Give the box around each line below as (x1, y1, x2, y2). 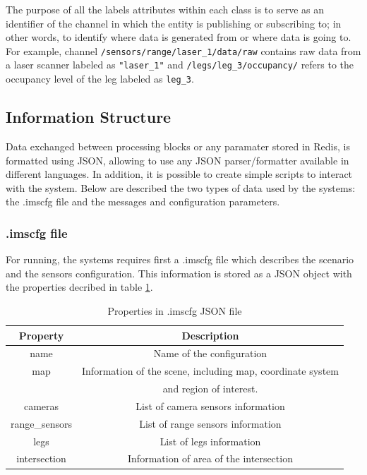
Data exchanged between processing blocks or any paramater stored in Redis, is (6, 138, 350, 153)
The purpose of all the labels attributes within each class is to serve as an (6, 2, 325, 16)
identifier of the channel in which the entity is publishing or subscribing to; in (6, 16, 342, 30)
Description (181, 327, 239, 342)
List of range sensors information (139, 416, 282, 431)
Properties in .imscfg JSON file (107, 303, 242, 318)
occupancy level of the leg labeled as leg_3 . (6, 71, 194, 86)
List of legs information (160, 433, 261, 448)
